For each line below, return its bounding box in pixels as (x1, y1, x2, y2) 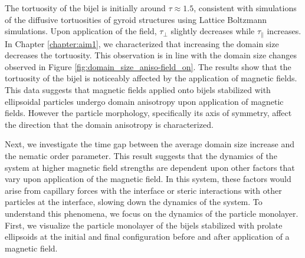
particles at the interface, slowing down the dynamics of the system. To (5, 196, 263, 208)
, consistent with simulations (194, 2, 297, 14)
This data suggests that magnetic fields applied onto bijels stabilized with (5, 84, 271, 96)
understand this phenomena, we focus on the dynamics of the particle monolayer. (5, 207, 299, 219)
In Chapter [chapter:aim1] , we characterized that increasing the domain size (5, 37, 279, 49)
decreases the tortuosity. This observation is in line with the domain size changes (5, 49, 297, 61)
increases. (267, 25, 301, 37)
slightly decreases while (170, 25, 255, 37)
